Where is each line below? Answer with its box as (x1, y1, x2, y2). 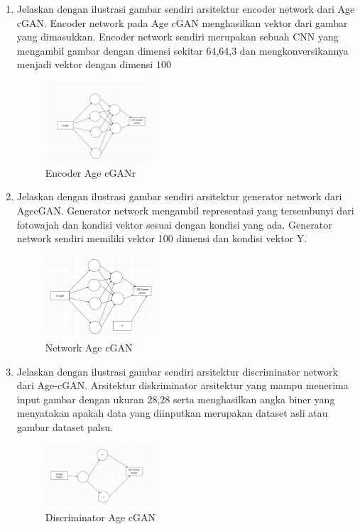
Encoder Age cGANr (45, 165, 136, 180)
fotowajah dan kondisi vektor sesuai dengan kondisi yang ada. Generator (16, 217, 332, 231)
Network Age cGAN (45, 340, 133, 355)
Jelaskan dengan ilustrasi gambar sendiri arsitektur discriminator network (16, 364, 338, 378)
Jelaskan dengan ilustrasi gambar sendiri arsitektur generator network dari (16, 189, 342, 204)
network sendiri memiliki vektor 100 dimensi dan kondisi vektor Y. (16, 231, 307, 246)
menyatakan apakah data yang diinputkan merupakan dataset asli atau (16, 405, 328, 420)
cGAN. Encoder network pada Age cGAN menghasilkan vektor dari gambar (16, 15, 348, 30)
